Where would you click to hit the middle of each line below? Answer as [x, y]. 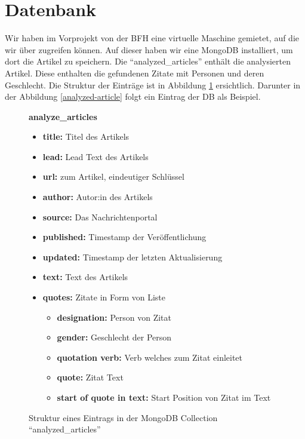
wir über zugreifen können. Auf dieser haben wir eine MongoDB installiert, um [149, 49]
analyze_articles [63, 116]
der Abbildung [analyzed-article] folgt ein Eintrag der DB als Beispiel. [133, 96]
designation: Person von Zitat [114, 317]
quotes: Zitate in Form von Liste [104, 297]
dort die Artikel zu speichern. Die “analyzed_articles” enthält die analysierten [148, 61]
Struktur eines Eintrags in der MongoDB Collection [123, 417]
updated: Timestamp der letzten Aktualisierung [133, 257]
